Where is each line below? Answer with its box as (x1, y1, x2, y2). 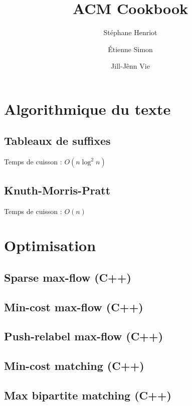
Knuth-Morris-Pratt (4, 182, 111, 197)
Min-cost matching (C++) (4, 358, 144, 373)
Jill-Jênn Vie (111, 61, 150, 71)
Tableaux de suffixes (4, 133, 111, 148)
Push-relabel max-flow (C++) (4, 328, 163, 344)
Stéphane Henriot (103, 27, 157, 38)
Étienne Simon (108, 44, 153, 54)
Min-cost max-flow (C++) (4, 299, 143, 314)
